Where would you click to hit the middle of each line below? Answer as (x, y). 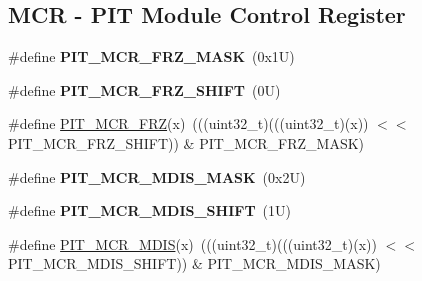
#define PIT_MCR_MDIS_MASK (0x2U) (157, 176)
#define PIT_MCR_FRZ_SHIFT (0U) (144, 89)
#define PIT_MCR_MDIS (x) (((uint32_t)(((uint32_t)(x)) (192, 243)
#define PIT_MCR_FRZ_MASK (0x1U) (151, 56)
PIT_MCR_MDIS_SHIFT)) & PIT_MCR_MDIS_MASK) (194, 263)
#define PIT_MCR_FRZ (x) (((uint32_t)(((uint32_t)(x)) (188, 123)
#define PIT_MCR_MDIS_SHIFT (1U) (149, 210)
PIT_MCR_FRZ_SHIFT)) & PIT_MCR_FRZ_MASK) (186, 142)
